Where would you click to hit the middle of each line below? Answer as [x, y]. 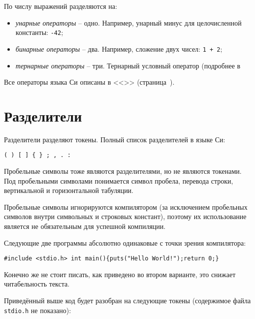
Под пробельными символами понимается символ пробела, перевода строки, [119, 180]
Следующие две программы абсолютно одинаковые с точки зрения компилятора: [125, 242]
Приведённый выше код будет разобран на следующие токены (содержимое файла [127, 301]
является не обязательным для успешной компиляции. [85, 226]
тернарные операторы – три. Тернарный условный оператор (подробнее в [128, 65]
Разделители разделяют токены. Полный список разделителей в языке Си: [115, 139]
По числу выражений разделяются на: [61, 6]
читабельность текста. [37, 284]
